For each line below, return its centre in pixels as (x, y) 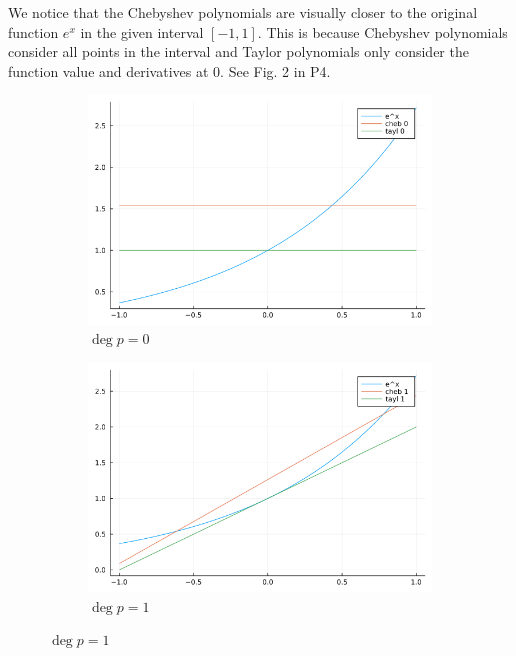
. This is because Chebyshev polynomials (382, 31)
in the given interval (142, 31)
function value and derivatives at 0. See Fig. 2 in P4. (169, 70)
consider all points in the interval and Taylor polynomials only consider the (238, 51)
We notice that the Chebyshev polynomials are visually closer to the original (243, 12)
